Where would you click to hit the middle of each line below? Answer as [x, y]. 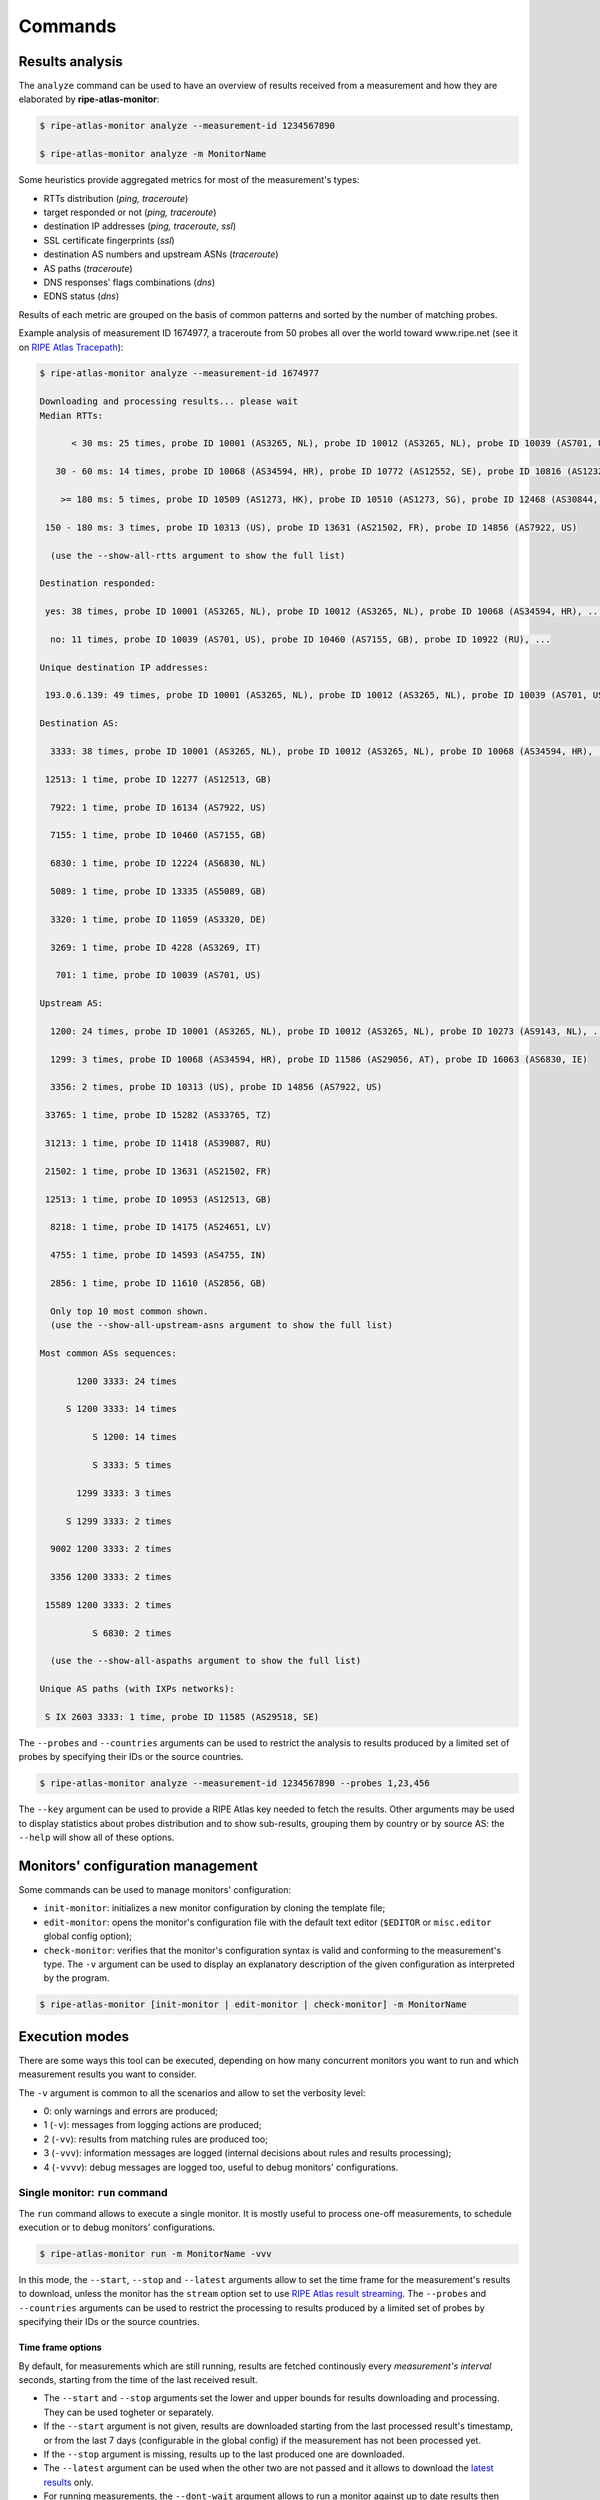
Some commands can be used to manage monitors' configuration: [155, 1890]
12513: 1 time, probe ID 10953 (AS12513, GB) [158, 1199]
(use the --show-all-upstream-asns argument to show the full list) [222, 1325]
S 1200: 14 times [134, 1437]
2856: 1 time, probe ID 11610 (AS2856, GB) [158, 1283]
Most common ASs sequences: [108, 1353]
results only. [68, 2482]
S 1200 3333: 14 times [121, 1409]
